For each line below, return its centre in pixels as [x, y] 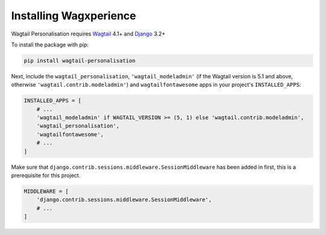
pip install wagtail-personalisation [80, 61]
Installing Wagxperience [74, 16]
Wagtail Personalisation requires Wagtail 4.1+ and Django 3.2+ [88, 34]
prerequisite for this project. [46, 175]
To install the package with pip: [50, 45]
